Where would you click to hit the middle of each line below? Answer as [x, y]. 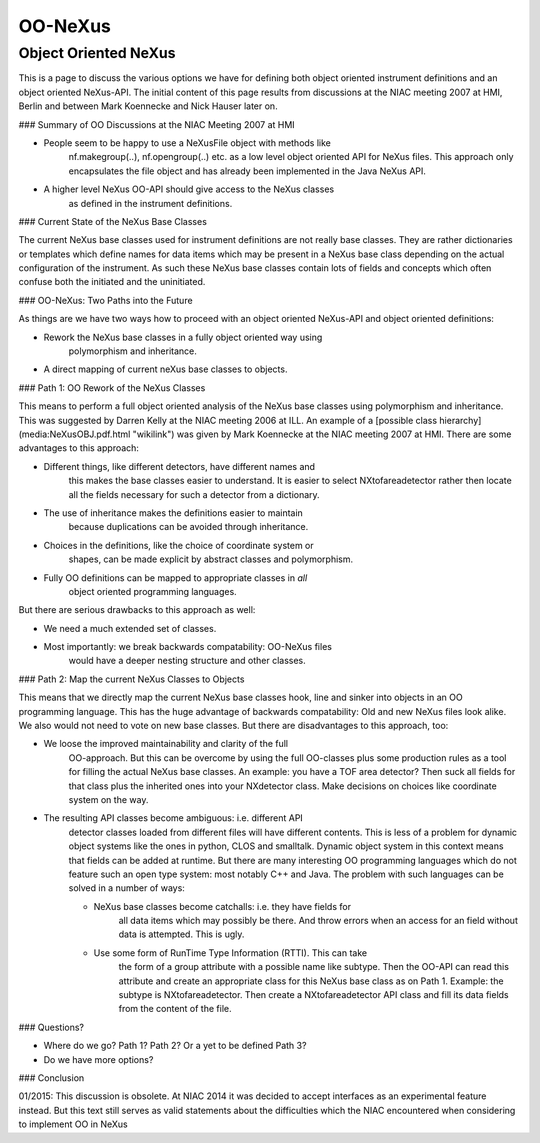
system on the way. [108, 799]
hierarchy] [460, 420]
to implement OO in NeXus [73, 1124]
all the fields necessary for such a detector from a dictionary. [194, 494]
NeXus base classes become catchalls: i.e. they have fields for [222, 906]
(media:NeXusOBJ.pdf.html [74, 434]
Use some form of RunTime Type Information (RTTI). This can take [230, 952]
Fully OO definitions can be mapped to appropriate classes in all [175, 577]
